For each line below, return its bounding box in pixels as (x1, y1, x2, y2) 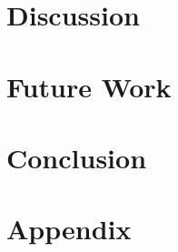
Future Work (6, 67, 172, 105)
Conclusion (6, 138, 147, 176)
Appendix (6, 210, 132, 247)
